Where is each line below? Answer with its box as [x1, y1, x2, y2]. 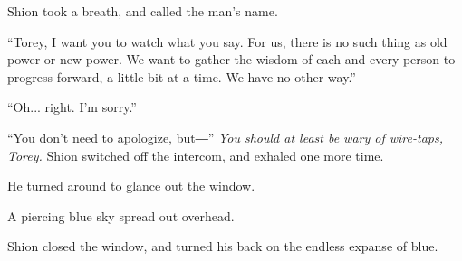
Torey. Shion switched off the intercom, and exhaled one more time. [7, 145, 384, 164]
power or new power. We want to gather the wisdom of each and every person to [7, 50, 456, 69]
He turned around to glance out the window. [7, 176, 255, 195]
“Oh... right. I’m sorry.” [7, 98, 137, 117]
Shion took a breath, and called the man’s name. [7, 2, 278, 20]
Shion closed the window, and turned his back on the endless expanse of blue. [7, 237, 438, 256]
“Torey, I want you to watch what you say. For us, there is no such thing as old [7, 32, 448, 51]
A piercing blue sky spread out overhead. [7, 206, 235, 225]
